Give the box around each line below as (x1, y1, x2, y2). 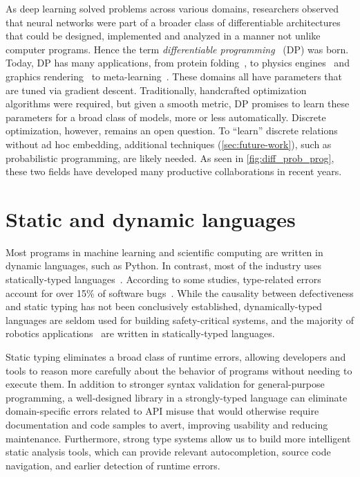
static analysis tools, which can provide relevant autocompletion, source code (6, 444, 331, 459)
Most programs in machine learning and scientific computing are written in (6, 244, 323, 259)
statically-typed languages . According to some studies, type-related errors (6, 272, 321, 287)
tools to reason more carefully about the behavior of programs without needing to (6, 363, 352, 377)
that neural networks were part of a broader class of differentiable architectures (6, 15, 341, 29)
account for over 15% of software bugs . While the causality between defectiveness (6, 285, 354, 300)
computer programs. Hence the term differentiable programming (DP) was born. (6, 42, 349, 56)
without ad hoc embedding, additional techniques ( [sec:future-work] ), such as (6, 136, 332, 151)
